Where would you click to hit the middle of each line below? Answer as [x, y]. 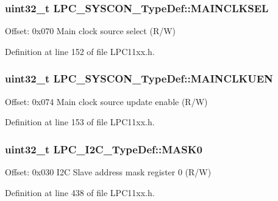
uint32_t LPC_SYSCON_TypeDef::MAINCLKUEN [139, 79]
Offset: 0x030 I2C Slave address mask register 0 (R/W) [108, 172]
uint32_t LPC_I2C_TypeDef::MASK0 [104, 149]
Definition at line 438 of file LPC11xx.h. [80, 192]
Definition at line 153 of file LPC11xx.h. [80, 122]
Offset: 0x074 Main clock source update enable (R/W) [106, 101]
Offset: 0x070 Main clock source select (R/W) [91, 31]
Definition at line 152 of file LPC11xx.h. [80, 51]
